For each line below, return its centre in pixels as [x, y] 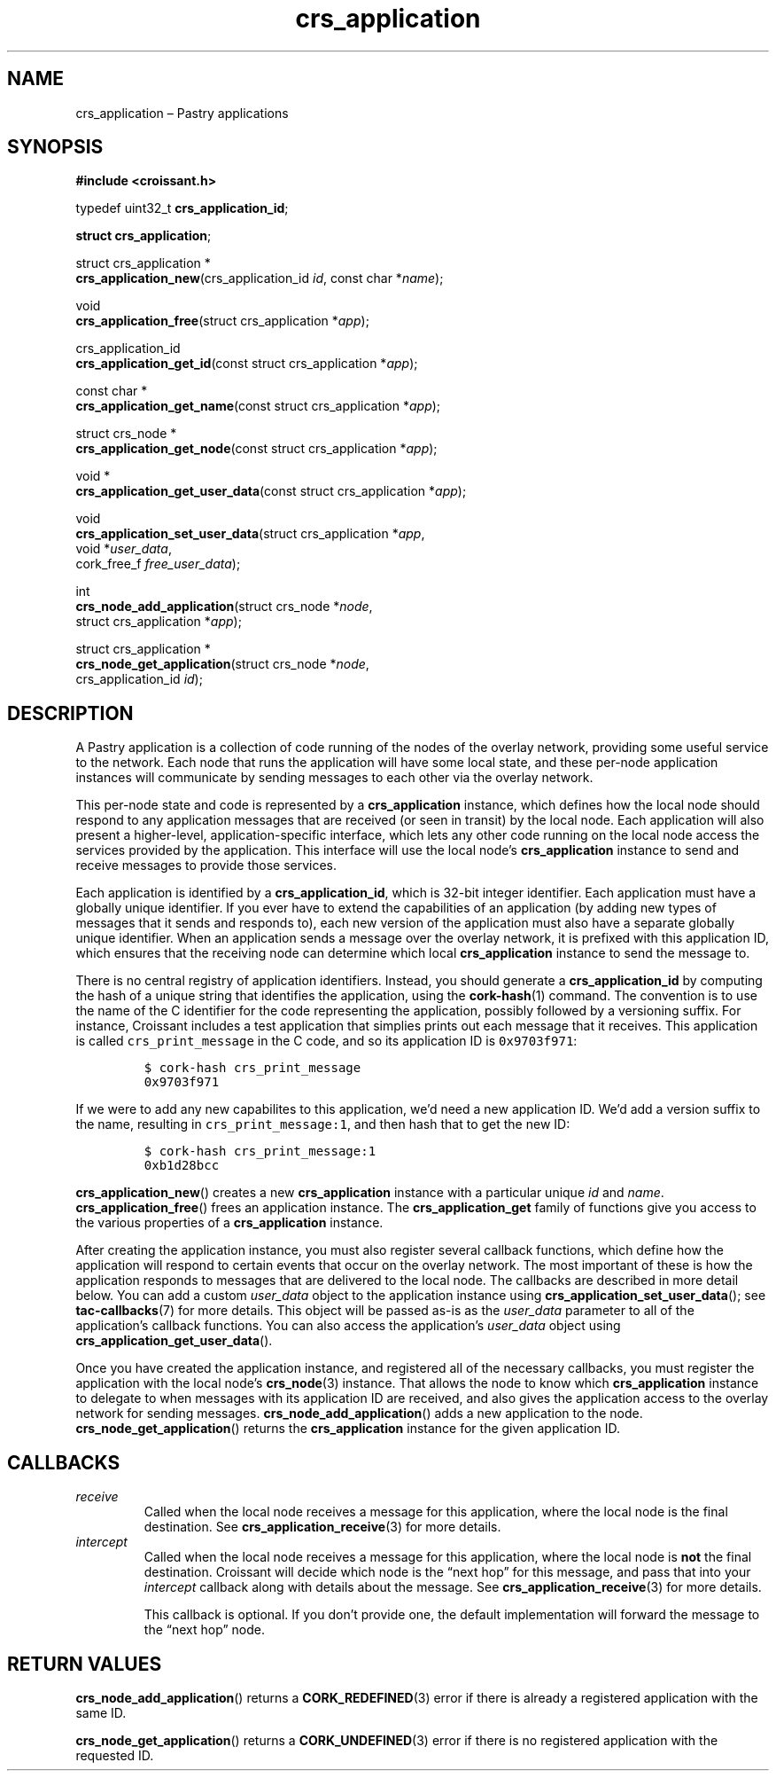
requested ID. [115, 1755]
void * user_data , [124, 549]
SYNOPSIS [55, 147]
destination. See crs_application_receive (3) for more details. [322, 1527]
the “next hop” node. [204, 1630]
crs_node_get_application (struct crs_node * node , [222, 664]
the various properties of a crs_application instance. [229, 1223]
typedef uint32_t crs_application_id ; [182, 208]
